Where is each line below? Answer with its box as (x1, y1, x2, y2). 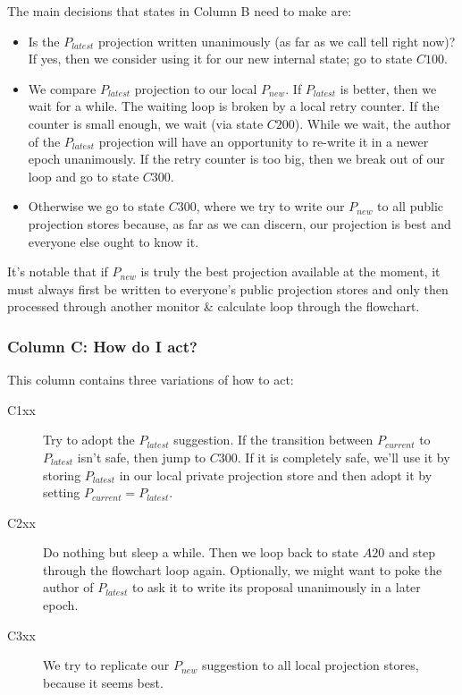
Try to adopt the (43, 430, 135, 449)
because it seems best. (43, 673, 164, 691)
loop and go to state (28, 166, 139, 185)
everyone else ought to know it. (28, 232, 199, 250)
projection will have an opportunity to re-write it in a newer (98, 131, 429, 150)
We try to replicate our (43, 656, 170, 674)
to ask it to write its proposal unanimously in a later (131, 578, 421, 597)
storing (43, 465, 81, 484)
